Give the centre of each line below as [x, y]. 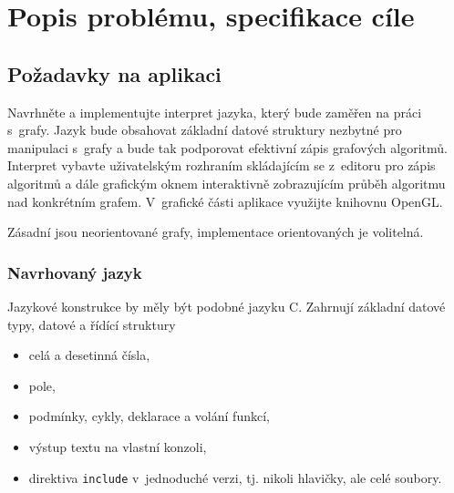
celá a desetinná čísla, [89, 355]
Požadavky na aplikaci [114, 73]
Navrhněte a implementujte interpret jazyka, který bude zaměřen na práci [215, 112]
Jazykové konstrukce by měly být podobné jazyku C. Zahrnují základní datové [227, 306]
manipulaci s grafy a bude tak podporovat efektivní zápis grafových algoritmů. [227, 147]
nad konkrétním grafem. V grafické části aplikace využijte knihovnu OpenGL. [225, 201]
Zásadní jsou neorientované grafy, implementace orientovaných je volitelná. [216, 232]
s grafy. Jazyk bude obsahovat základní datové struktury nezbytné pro [205, 130]
